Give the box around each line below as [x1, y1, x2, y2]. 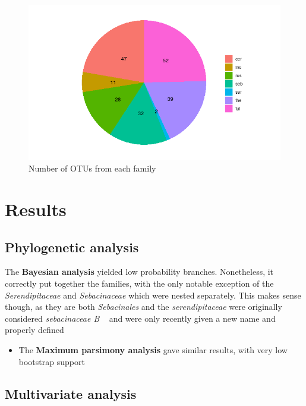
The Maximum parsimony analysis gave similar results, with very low [18, 343, 288, 356]
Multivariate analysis [5, 384, 137, 402]
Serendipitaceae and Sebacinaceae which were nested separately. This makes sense [5, 288, 301, 301]
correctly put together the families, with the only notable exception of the [5, 277, 274, 290]
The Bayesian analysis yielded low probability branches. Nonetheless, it [5, 265, 274, 278]
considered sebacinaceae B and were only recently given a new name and [5, 312, 276, 324]
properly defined [5, 323, 64, 336]
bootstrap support [18, 355, 85, 367]
